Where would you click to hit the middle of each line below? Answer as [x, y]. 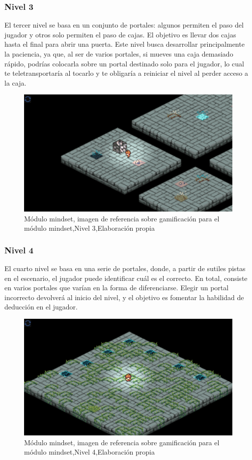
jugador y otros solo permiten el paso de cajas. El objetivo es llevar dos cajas [120, 34]
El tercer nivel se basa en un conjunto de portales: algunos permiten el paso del [124, 25]
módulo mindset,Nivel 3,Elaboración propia [90, 228]
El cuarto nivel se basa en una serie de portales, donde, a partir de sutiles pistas [125, 268]
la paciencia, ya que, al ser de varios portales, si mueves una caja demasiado [119, 54]
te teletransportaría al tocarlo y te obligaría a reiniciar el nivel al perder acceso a [126, 73]
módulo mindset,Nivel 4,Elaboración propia [90, 452]
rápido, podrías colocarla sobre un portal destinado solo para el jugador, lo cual [124, 63]
